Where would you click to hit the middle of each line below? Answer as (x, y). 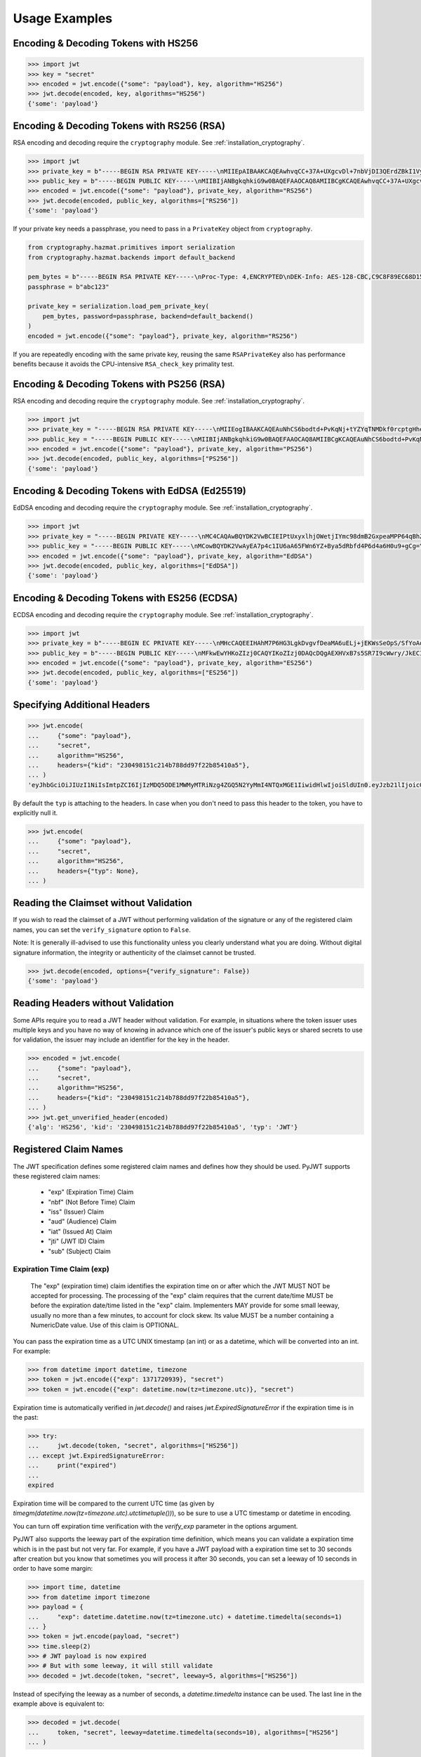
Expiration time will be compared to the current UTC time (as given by (114, 1503)
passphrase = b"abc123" (69, 287)
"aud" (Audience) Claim (82, 1221)
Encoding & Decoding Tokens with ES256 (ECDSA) (125, 598)
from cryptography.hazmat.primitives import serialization (131, 247)
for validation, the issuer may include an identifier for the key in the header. (121, 1039)
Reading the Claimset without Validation (102, 903)
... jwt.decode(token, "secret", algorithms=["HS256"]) (133, 1446)
